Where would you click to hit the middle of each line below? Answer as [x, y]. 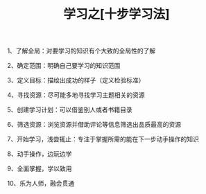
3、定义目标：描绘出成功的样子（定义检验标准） [76, 80]
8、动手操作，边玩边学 [40, 154]
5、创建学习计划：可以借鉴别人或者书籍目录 [70, 110]
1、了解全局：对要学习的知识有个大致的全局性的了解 [81, 51]
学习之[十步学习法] [117, 14]
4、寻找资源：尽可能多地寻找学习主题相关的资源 [76, 95]
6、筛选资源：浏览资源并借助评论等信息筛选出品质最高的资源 [94, 125]
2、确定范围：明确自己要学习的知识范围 [64, 66]
